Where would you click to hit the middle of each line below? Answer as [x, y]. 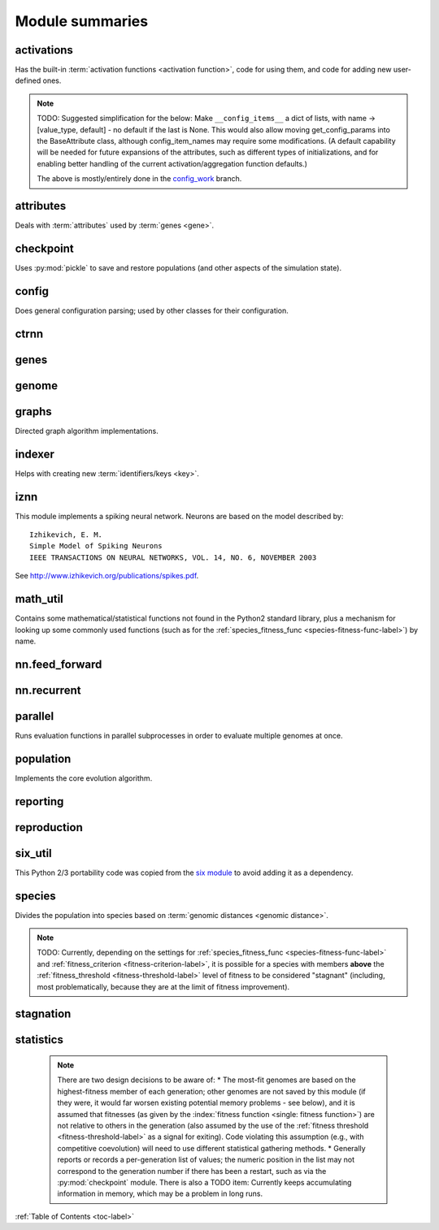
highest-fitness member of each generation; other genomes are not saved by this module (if [211, 1091]
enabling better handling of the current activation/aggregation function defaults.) [172, 163]
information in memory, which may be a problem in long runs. [160, 1193]
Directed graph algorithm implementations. [87, 431]
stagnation [43, 1014]
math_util [39, 599]
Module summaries [82, 21]
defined [28, 80]
